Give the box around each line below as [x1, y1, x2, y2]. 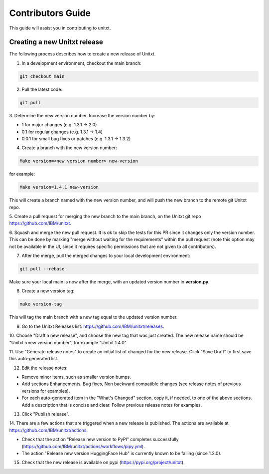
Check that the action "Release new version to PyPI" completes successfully [21, 437, 179, 443]
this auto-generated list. [9, 356, 59, 362]
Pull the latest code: [21, 86, 62, 92]
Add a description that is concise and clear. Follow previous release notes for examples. [21, 402, 202, 408]
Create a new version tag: [21, 288, 75, 294]
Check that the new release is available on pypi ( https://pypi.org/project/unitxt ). [21, 460, 185, 466]
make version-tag [19, 301, 62, 307]
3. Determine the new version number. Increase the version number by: [9, 112, 155, 118]
